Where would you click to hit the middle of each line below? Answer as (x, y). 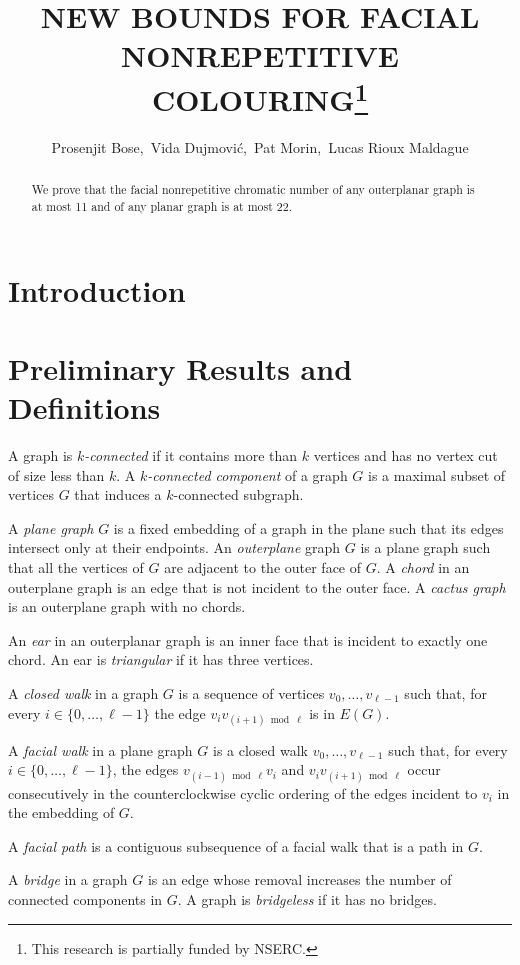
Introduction (97, 289)
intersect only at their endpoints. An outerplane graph (174, 547)
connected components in (85, 898)
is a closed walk (260, 749)
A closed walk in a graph (83, 692)
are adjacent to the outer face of (263, 567)
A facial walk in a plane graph (100, 749)
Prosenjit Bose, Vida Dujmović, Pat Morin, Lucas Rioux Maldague (260, 146)
